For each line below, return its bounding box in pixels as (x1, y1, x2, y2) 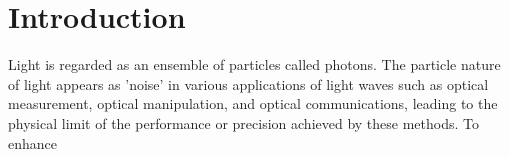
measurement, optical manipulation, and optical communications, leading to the (8, 93, 498, 114)
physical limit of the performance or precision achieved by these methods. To (8, 112, 480, 133)
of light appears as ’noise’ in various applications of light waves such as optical (8, 73, 489, 94)
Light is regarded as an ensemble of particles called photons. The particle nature (8, 54, 501, 75)
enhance (8, 132, 57, 153)
